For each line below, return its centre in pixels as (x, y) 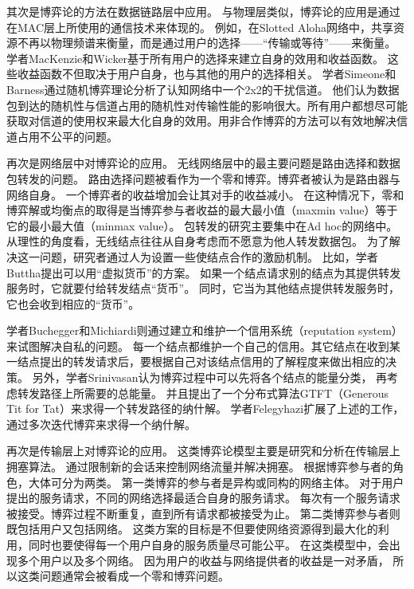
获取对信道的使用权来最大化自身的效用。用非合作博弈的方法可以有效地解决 (201, 121)
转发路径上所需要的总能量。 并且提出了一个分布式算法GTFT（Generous (203, 393)
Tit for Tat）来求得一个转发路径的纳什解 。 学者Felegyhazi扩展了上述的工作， (205, 408)
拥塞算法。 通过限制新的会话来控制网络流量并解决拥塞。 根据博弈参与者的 (200, 467)
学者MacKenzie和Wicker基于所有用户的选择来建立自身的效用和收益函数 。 (195, 58)
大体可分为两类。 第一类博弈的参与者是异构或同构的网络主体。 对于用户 (216, 482)
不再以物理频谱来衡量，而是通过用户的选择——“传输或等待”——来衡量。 (207, 43)
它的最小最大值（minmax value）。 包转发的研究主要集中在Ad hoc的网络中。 (202, 225)
